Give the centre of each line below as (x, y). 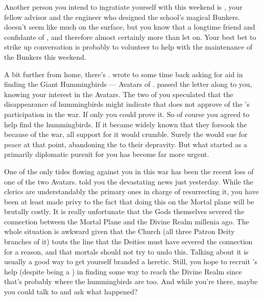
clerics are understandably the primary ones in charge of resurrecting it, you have (131, 191)
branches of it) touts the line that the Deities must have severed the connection (128, 241)
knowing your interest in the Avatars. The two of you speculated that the (119, 94)
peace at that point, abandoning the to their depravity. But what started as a (126, 144)
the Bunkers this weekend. (45, 56)
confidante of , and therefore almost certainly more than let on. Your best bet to (130, 37)
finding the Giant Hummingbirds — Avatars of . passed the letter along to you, (128, 84)
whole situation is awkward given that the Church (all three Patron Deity (119, 231)
